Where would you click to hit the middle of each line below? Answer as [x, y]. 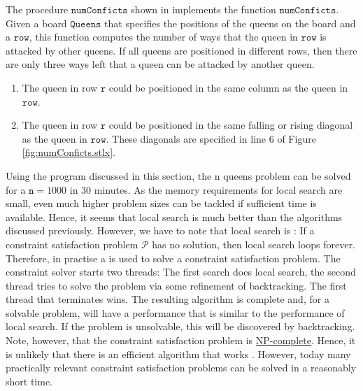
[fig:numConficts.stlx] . [69, 152]
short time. [29, 381]
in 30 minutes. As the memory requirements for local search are [206, 189]
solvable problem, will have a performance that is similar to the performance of [175, 312]
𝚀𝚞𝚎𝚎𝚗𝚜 [86, 24]
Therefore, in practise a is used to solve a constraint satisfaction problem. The [173, 258]
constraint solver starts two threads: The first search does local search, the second [181, 272]
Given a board [36, 23]
